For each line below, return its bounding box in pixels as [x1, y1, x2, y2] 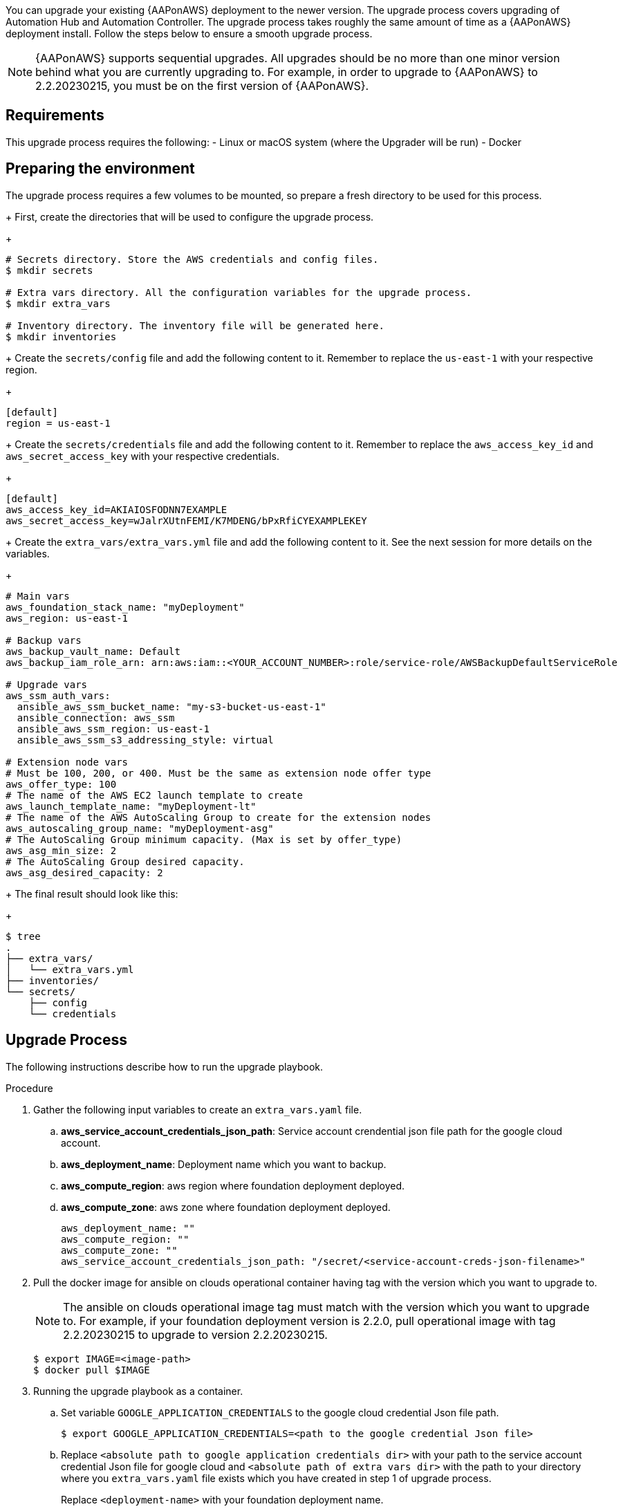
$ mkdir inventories [6, 331, 117, 342]
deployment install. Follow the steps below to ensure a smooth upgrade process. [6, 28, 373, 39]
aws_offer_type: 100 [6, 778, 117, 790]
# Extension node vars [6, 756, 129, 768]
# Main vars [6, 590, 70, 602]
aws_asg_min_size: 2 [6, 844, 117, 856]
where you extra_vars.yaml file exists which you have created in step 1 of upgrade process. [61, 1472, 492, 1484]
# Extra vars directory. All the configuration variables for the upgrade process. [6, 286, 472, 298]
